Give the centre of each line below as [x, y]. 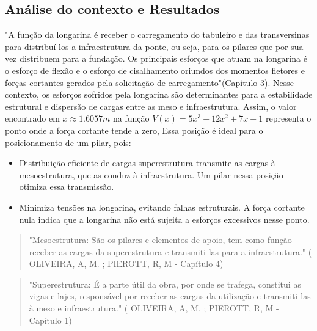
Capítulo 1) [50, 320]
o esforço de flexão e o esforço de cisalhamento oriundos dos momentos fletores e [155, 70]
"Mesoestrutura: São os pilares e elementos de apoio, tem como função [160, 240]
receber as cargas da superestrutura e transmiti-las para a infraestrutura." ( [170, 251]
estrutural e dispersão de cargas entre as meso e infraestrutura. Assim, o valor [151, 106]
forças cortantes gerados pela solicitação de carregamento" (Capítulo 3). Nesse [149, 82]
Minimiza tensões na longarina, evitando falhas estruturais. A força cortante [162, 207]
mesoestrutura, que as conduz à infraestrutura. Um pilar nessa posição [151, 174]
